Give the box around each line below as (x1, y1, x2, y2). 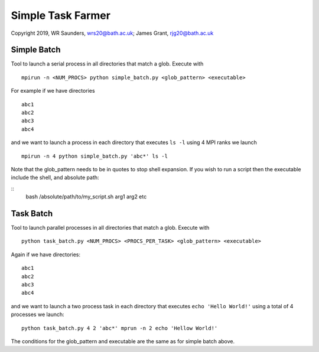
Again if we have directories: (11, 251, 81, 258)
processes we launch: (11, 311, 64, 318)
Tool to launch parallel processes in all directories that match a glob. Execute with (11, 224, 210, 232)
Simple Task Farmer (11, 9, 110, 22)
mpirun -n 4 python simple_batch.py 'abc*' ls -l (21, 152, 168, 159)
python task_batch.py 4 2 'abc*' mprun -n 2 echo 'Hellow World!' (21, 325, 218, 331)
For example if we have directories (11, 87, 95, 94)
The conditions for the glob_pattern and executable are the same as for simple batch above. (11, 337, 235, 345)
